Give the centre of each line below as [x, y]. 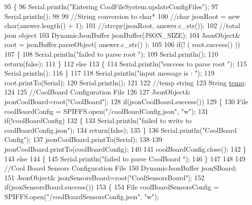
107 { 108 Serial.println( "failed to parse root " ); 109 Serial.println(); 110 [111, 54]
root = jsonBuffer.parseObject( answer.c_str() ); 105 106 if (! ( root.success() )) [122, 44]
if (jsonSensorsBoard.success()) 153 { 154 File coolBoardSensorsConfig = [112, 187]
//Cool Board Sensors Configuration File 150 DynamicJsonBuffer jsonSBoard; [121, 168]
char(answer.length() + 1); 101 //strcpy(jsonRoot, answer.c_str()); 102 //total [122, 25]
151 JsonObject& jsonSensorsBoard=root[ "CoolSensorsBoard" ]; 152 [104, 177]
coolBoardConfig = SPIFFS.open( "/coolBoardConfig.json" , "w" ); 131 [106, 111]
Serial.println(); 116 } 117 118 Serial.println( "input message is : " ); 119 [109, 73]
